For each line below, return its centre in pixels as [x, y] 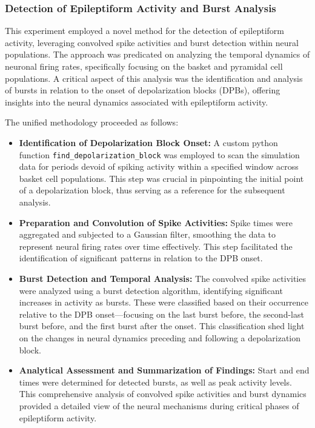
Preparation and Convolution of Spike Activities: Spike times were [156, 222]
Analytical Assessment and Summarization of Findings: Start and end [164, 370]
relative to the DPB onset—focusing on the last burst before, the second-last [161, 314]
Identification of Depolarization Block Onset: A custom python [148, 142]
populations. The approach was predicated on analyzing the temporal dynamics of [157, 54]
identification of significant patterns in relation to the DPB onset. [141, 258]
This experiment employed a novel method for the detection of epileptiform [145, 31]
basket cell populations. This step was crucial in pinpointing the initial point [161, 178]
